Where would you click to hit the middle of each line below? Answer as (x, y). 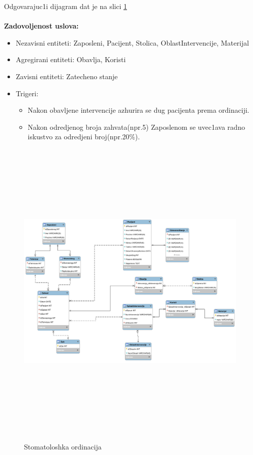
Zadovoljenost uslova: (41, 26)
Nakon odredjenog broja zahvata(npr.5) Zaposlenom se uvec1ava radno (136, 127)
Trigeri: (27, 93)
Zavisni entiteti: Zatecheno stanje (67, 76)
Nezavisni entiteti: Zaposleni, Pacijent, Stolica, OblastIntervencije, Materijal (132, 42)
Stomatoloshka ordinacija (63, 447)
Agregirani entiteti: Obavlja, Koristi (71, 59)
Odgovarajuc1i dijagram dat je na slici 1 (65, 6)
